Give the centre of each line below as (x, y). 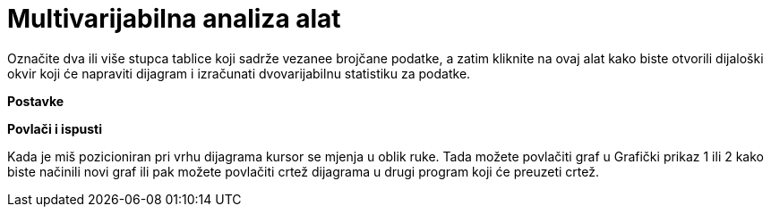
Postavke (36, 101)
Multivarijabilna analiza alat (174, 19)
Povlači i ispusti (55, 128)
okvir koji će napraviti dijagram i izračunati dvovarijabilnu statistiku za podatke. (239, 73)
